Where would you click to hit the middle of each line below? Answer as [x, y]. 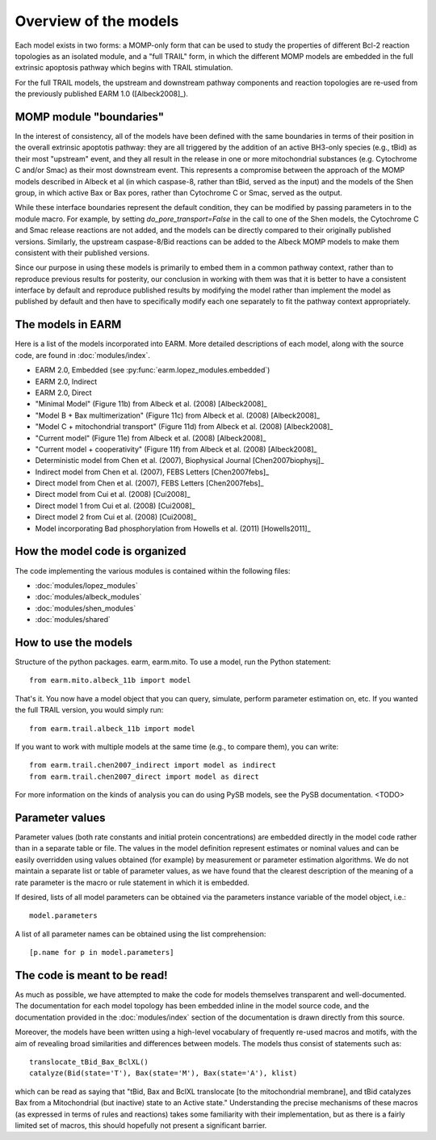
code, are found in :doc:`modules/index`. [83, 355]
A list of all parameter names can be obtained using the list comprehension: [140, 934]
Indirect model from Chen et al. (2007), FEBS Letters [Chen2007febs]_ [152, 472]
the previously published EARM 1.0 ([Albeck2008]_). [102, 94]
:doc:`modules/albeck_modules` [88, 597]
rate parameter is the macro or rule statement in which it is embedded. [132, 882]
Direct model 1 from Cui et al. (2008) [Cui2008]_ [115, 506]
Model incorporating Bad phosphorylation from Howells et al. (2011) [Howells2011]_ [173, 528]
